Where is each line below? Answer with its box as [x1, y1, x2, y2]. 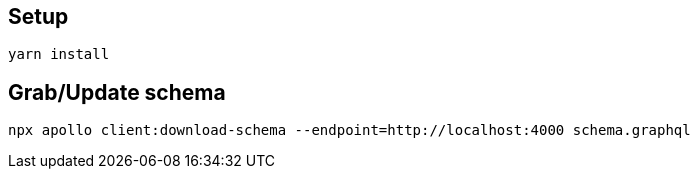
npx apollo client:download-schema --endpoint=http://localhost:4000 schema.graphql [8, 122, 691, 139]
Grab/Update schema [8, 79, 226, 105]
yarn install [8, 46, 110, 63]
